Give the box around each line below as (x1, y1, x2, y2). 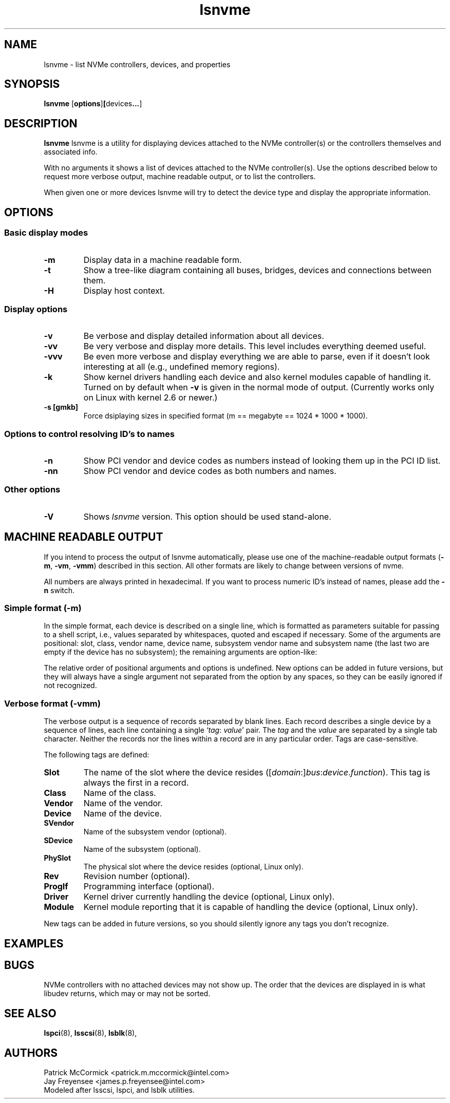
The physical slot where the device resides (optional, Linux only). (83, 862, 304, 871)
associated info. (44, 147, 98, 157)
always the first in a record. (83, 777, 189, 788)
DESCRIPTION (4, 117, 78, 130)
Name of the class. (83, 788, 156, 798)
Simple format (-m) (4, 602, 82, 613)
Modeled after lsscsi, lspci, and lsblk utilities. (44, 1086, 195, 1095)
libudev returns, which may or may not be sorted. (44, 989, 211, 998)
